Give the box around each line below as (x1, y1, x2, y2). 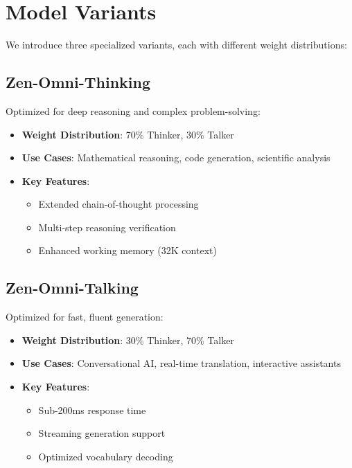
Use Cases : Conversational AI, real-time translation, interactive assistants (21, 356, 341, 370)
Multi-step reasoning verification (38, 219, 176, 234)
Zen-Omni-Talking (6, 277, 139, 298)
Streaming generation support (38, 426, 166, 440)
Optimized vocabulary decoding (38, 449, 173, 463)
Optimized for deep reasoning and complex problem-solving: (6, 103, 261, 118)
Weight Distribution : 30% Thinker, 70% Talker (21, 332, 234, 347)
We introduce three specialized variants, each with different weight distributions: (6, 37, 347, 52)
